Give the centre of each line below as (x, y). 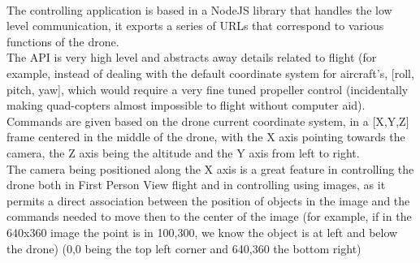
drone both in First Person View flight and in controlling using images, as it (196, 185)
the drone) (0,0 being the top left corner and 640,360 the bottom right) (184, 248)
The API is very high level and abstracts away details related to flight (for (192, 57)
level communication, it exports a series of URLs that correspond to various (195, 26)
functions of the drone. (63, 41)
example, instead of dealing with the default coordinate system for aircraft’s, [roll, (210, 73)
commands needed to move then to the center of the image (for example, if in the (209, 216)
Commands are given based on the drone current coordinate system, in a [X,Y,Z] (208, 121)
